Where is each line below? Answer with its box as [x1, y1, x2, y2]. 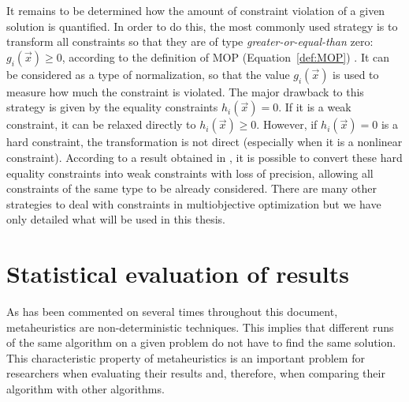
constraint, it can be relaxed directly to [6, 116, 196, 133]
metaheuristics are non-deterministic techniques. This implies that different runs [6, 318, 394, 335]
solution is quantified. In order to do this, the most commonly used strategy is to [6, 17, 398, 34]
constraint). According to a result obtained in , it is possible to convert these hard [6, 148, 403, 165]
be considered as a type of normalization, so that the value [6, 66, 290, 82]
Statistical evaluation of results [6, 257, 349, 290]
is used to [333, 66, 379, 82]
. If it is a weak [278, 99, 351, 115]
